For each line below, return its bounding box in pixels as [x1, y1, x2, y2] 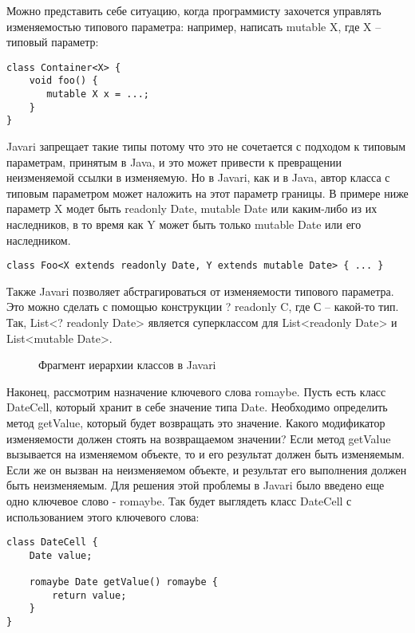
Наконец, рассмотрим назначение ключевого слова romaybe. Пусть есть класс [6, 383, 386, 399]
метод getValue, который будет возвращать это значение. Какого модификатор [6, 415, 385, 431]
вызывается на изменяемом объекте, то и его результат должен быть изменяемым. [6, 446, 405, 462]
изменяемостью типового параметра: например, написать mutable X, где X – [6, 18, 381, 34]
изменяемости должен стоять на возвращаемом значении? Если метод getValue [6, 430, 391, 446]
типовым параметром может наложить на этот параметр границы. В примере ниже [6, 184, 409, 201]
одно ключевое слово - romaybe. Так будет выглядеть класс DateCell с [6, 493, 352, 509]
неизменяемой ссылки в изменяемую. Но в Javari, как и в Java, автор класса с [6, 169, 390, 186]
